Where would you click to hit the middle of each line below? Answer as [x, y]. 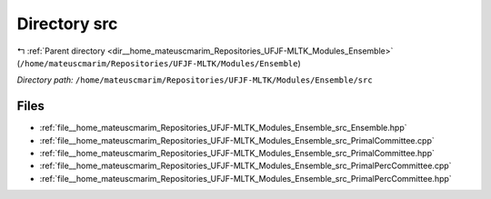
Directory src [67, 24]
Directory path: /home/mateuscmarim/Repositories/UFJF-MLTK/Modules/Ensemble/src [195, 80]
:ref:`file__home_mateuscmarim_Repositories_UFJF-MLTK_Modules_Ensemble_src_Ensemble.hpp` [223, 128]
